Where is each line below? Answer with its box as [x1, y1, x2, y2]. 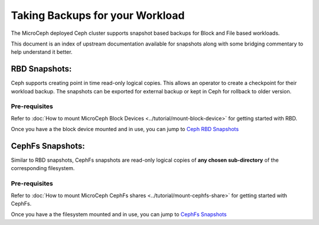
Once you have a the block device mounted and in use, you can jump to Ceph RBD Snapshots [11, 126, 239, 133]
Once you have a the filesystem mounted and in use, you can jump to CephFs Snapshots [11, 211, 227, 218]
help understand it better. [11, 48, 73, 56]
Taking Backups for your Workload [11, 9, 185, 22]
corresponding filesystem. [11, 165, 75, 172]
